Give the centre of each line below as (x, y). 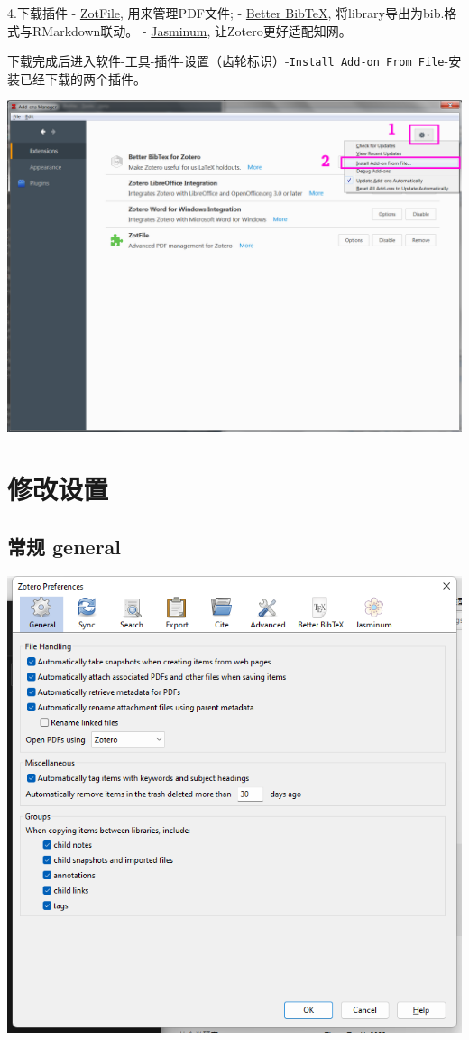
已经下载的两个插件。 (83, 78)
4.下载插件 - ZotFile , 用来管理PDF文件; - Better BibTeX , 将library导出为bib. (226, 13)
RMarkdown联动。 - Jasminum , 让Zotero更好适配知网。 (192, 30)
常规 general (64, 546)
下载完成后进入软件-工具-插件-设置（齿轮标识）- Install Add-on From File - (228, 61)
